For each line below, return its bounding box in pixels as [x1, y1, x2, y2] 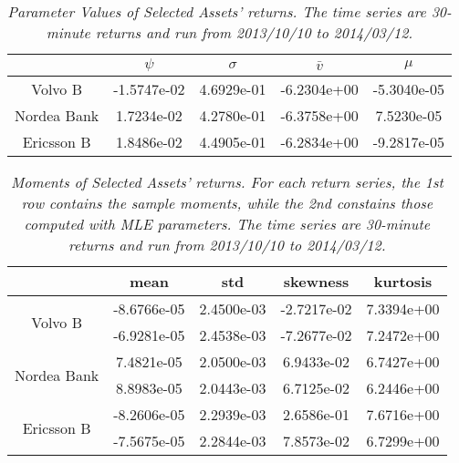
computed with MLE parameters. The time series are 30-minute [24, 213, 431, 234]
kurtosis [373, 271, 433, 292]
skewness [283, 271, 349, 292]
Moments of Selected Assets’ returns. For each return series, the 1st [10, 171, 443, 192]
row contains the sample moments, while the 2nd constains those [21, 192, 433, 213]
